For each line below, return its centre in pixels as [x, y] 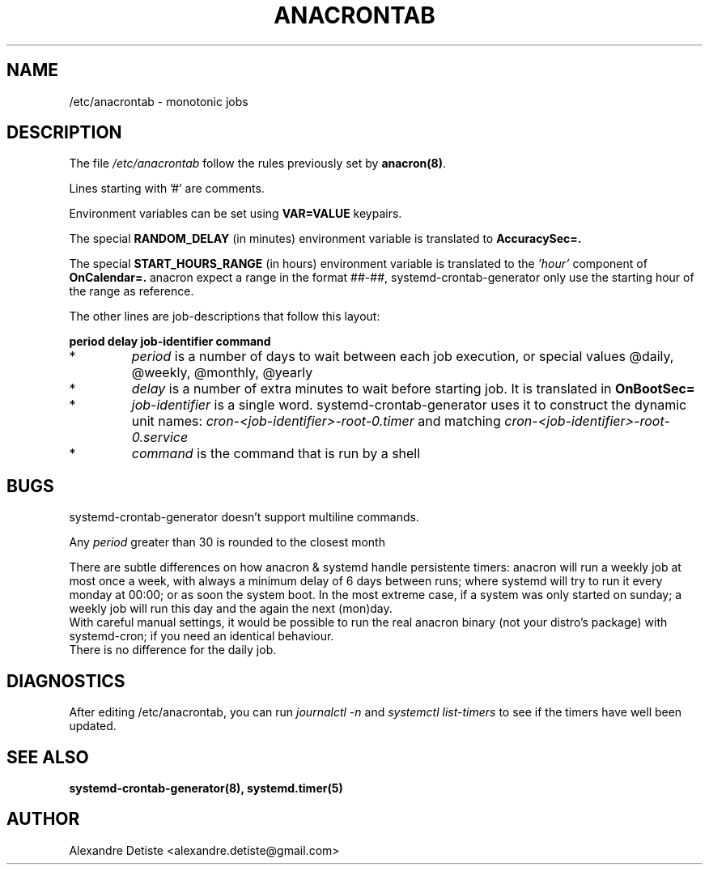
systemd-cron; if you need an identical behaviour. [202, 636]
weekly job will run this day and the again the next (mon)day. [231, 609]
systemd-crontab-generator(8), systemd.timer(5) [206, 788]
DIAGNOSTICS [66, 681]
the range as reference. [132, 291]
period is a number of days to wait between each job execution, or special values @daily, [403, 357]
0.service [160, 438]
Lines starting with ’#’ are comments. [167, 189]
